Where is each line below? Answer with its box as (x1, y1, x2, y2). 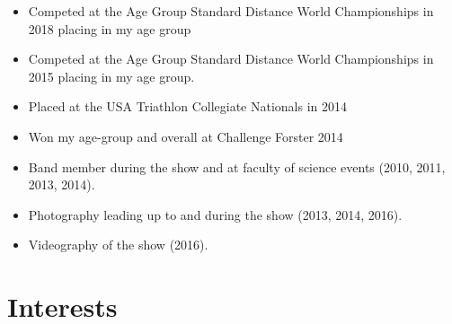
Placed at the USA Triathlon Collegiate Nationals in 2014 (28, 97, 348, 116)
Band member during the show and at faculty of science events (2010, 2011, (28, 157, 446, 176)
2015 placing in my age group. (28, 66, 195, 85)
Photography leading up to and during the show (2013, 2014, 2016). (28, 205, 403, 223)
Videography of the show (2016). (28, 235, 208, 254)
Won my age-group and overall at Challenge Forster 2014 (28, 127, 343, 145)
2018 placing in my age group (28, 19, 191, 38)
